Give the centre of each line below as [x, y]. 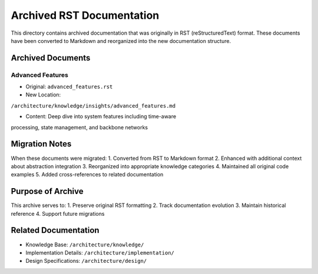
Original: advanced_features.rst [69, 87]
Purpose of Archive [47, 191]
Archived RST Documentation [85, 15]
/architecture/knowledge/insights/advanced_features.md [93, 106]
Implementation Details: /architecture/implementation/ [100, 252]
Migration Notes [41, 144]
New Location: [43, 95]
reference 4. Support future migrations [58, 213]
